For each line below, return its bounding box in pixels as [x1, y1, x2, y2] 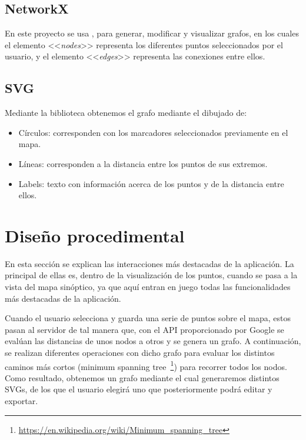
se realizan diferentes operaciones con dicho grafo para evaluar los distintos [5, 346, 275, 359]
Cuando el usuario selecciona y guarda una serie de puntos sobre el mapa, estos [5, 312, 291, 324]
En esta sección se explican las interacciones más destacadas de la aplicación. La [5, 257, 294, 269]
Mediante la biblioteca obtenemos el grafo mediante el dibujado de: [5, 106, 247, 119]
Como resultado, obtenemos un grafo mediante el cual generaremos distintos [5, 371, 280, 384]
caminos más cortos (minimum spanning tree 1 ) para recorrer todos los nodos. [5, 358, 287, 372]
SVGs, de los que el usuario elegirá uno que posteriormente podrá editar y [5, 383, 272, 395]
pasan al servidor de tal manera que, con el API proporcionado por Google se [5, 323, 284, 335]
